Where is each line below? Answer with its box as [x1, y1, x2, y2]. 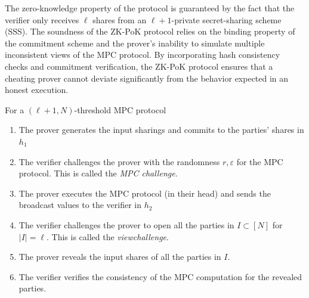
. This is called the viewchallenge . [47, 230, 169, 243]
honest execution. [5, 83, 69, 96]
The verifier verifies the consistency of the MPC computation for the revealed [18, 270, 302, 283]
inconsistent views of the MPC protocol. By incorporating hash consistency [5, 48, 280, 61]
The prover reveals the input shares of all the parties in [18, 250, 221, 263]
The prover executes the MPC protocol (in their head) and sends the [18, 187, 271, 199]
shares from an [92, 13, 147, 26]
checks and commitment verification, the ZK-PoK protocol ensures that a [5, 60, 273, 72]
